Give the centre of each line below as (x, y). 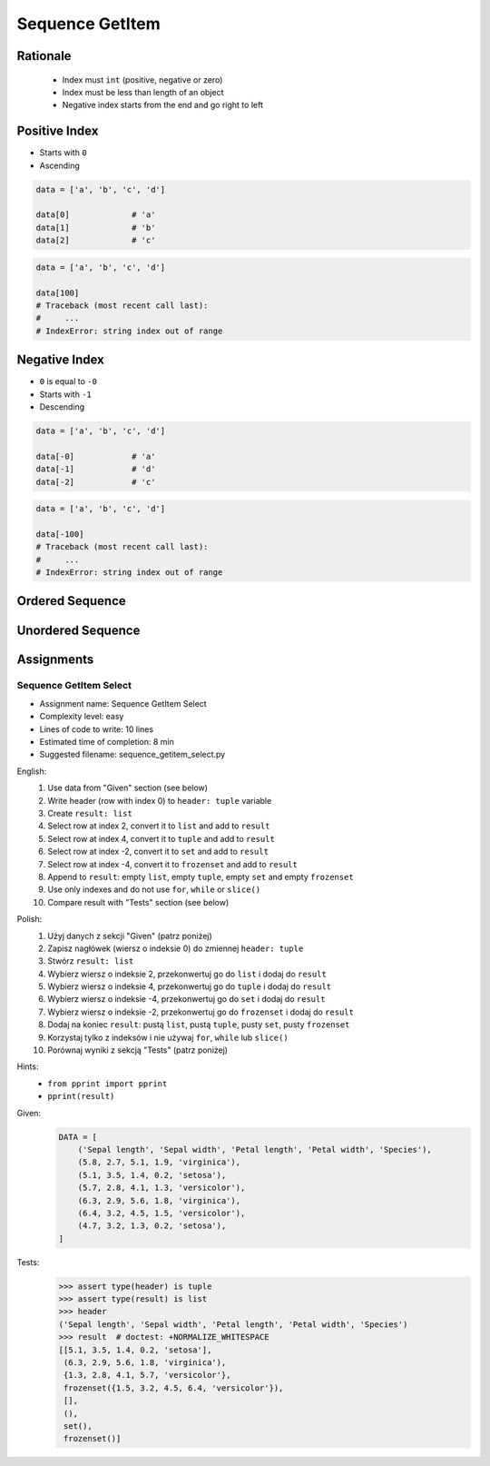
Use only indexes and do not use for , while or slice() (154, 889)
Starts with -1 (66, 394)
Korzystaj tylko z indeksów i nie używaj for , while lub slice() (168, 1037)
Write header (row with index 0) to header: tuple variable (160, 800)
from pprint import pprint (108, 1084)
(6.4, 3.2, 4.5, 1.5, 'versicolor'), (162, 1213)
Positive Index (58, 131)
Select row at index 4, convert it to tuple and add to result (162, 838)
